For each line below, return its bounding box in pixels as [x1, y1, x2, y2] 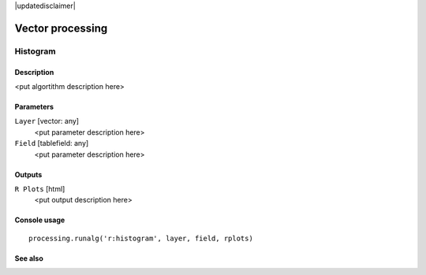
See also [14, 253, 43, 263]
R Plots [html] [14, 184, 65, 193]
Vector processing [14, 21, 108, 35]
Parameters [14, 102, 54, 111]
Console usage [14, 215, 65, 225]
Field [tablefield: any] [14, 139, 89, 148]
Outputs [14, 169, 43, 179]
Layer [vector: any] [14, 117, 79, 126]
